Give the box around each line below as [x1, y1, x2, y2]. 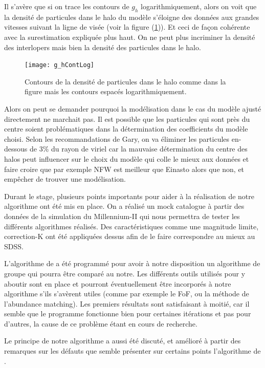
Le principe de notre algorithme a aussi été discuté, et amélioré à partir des [4, 335, 241, 346]
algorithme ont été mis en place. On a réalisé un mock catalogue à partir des [4, 201, 245, 211]
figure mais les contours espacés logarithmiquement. [25, 86, 187, 97]
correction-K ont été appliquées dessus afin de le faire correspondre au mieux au [4, 231, 255, 242]
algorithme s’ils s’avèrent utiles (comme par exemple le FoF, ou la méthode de [4, 288, 249, 299]
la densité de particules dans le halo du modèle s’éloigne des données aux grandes [4, 11, 259, 22]
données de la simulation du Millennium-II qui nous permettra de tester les [4, 210, 240, 221]
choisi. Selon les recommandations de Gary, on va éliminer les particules [4, 133, 230, 144]
